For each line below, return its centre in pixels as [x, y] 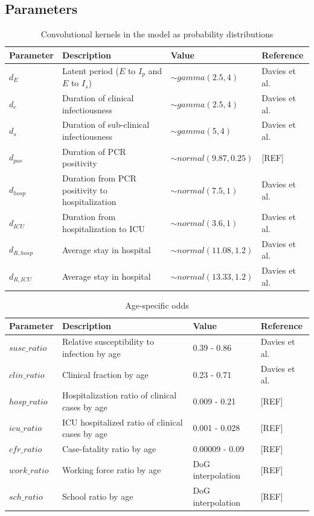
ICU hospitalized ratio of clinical [122, 422]
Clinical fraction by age [105, 374]
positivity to [85, 190]
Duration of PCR [94, 151]
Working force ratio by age [111, 469]
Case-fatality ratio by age [109, 449]
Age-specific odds [157, 305]
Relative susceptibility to [108, 341]
